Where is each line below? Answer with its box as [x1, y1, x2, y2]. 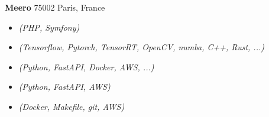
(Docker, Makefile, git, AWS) [18, 100, 125, 112]
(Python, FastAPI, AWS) [18, 80, 111, 93]
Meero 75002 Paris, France [5, 1, 105, 13]
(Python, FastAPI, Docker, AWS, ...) [18, 60, 154, 73]
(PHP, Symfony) [18, 21, 80, 33]
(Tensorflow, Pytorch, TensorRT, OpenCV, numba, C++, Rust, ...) [18, 41, 264, 53]
